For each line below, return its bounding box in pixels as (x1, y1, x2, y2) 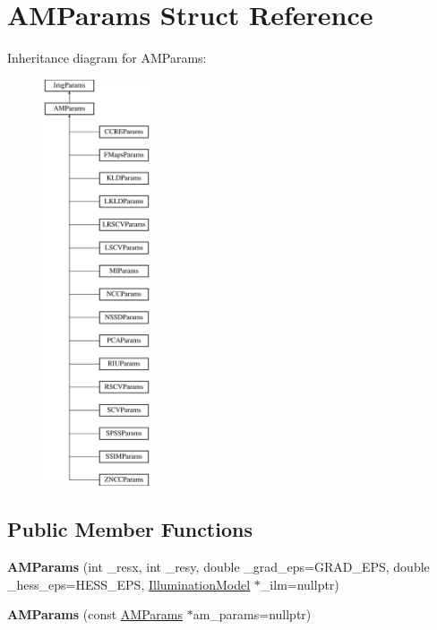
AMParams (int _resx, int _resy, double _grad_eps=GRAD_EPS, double (7, 557, 430, 576)
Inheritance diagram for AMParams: (7, 48, 207, 67)
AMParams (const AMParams (7, 605, 183, 624)
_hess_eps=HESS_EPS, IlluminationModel (7, 574, 251, 593)
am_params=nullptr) (193, 605, 312, 624)
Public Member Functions (7, 515, 253, 543)
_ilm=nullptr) (260, 574, 339, 593)
